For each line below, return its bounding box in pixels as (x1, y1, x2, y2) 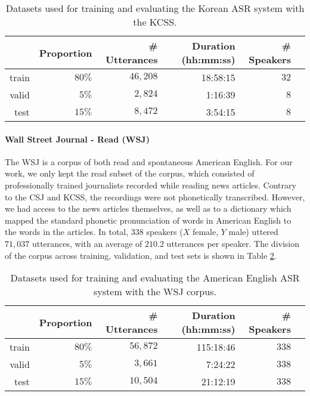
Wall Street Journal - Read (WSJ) (5, 132, 150, 145)
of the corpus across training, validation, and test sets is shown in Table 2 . (5, 249, 277, 261)
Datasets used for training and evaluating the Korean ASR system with (5, 1, 305, 15)
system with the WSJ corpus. (94, 284, 216, 299)
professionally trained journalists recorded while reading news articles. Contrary (5, 178, 296, 191)
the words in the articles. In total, (5, 225, 129, 238)
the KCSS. (133, 15, 177, 29)
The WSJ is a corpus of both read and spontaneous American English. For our (5, 155, 293, 168)
